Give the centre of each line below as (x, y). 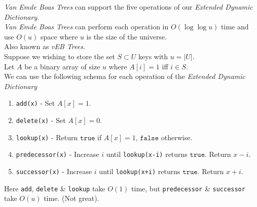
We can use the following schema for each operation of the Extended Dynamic (125, 76)
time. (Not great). (71, 198)
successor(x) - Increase (54, 171)
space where (59, 36)
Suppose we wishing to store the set (60, 56)
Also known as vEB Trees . (45, 46)
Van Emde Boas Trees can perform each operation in (86, 27)
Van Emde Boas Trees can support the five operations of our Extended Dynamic (128, 7)
